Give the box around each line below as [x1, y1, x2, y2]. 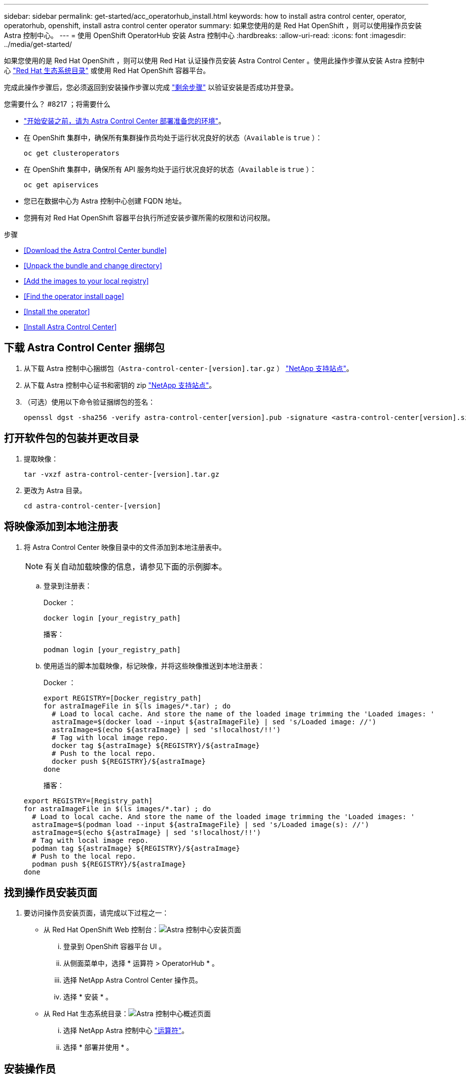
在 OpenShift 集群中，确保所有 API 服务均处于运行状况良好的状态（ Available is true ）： [24, 165, 316, 173]
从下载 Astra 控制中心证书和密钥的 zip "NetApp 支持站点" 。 [24, 380, 216, 389]
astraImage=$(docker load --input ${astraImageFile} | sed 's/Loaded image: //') [51, 717, 377, 726]
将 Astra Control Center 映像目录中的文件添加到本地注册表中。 [24, 542, 226, 551]
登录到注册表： [43, 581, 92, 590]
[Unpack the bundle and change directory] [24, 261, 162, 270]
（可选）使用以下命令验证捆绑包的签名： [24, 397, 155, 406]
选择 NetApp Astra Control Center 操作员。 [63, 976, 202, 985]
